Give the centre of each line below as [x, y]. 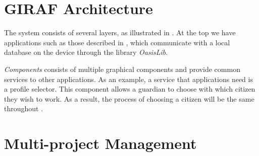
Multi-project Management [100, 143]
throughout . [24, 108]
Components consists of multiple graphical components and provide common [122, 69]
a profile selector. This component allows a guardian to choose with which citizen [130, 89]
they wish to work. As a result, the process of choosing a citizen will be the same [129, 98]
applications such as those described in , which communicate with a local [117, 42]
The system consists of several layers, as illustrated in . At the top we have [120, 32]
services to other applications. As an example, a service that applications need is [128, 79]
